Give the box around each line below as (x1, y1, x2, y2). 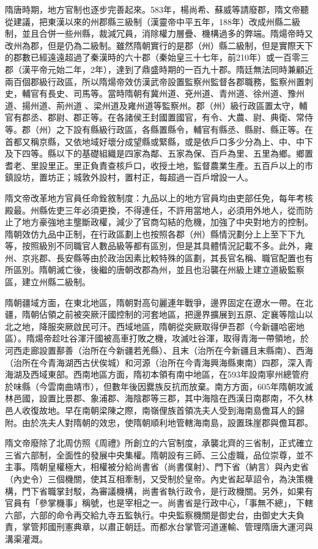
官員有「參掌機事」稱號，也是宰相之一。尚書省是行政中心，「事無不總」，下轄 (5, 496, 313, 509)
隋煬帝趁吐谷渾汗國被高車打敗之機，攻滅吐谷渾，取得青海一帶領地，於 (26, 332, 309, 345)
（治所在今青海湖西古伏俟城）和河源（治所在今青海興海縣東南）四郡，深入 (5, 356, 305, 368)
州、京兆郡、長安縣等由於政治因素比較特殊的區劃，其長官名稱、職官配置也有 (5, 251, 313, 264)
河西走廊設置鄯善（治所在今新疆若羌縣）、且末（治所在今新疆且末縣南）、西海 (5, 344, 313, 357)
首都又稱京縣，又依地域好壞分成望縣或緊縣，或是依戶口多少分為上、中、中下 (5, 135, 313, 148)
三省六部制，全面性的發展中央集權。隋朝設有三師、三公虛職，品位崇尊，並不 (5, 448, 313, 461)
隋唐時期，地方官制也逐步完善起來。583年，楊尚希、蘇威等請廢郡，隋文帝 (5, 3, 300, 15)
